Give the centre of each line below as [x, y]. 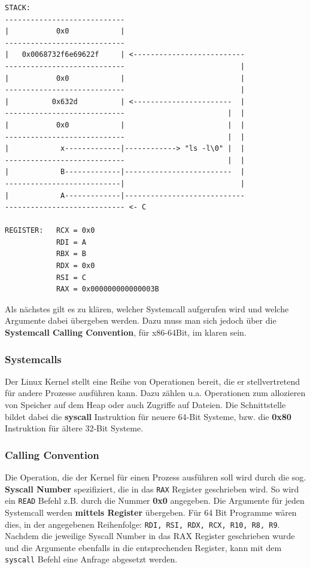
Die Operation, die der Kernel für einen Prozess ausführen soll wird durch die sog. [156, 477]
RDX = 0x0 [75, 266]
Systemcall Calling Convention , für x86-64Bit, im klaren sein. [126, 332]
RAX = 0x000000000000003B [107, 289]
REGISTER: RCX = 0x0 [50, 231]
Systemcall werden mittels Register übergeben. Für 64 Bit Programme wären [151, 512]
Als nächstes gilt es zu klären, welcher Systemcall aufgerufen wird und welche [147, 308]
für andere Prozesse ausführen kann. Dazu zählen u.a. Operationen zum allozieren [155, 393]
